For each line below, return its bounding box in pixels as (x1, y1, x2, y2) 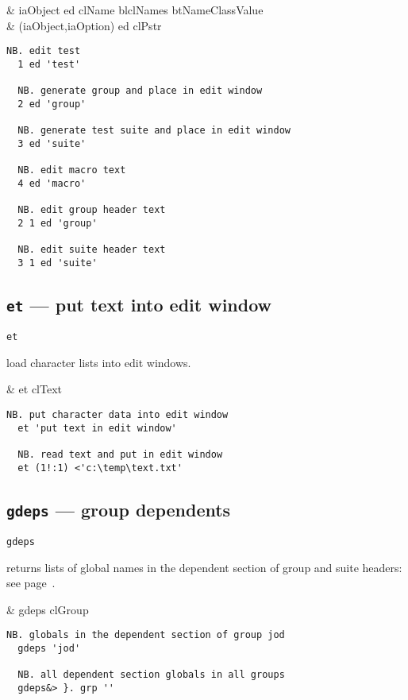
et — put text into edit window (6, 292, 272, 316)
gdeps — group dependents (6, 497, 231, 521)
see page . (6, 574, 56, 591)
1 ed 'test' (17, 58, 81, 70)
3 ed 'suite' (17, 137, 87, 149)
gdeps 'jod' (17, 643, 81, 655)
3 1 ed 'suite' (17, 257, 98, 269)
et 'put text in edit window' (17, 422, 177, 434)
